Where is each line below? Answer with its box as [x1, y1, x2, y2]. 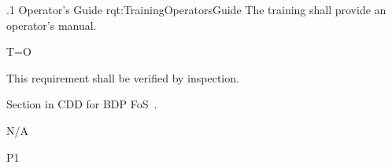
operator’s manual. [6, 16, 97, 33]
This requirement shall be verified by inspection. [6, 69, 239, 86]
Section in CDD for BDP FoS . [6, 96, 157, 112]
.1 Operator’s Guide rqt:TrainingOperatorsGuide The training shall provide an [6, 2, 386, 17]
